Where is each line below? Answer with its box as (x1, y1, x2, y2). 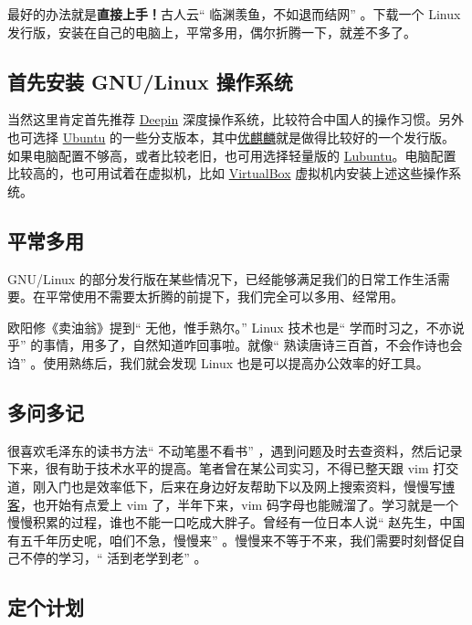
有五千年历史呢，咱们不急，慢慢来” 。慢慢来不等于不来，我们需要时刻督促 (7, 530, 453, 549)
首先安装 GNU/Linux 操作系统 (7, 67, 293, 95)
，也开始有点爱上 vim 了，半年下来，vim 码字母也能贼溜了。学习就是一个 (20, 494, 458, 514)
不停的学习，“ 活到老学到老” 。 (19, 548, 207, 567)
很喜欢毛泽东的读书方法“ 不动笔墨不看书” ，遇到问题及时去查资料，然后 (7, 440, 437, 460)
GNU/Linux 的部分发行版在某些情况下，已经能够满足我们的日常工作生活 (7, 269, 437, 288)
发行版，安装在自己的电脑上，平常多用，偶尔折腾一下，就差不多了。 (7, 22, 416, 41)
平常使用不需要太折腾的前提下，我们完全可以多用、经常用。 (45, 287, 404, 306)
